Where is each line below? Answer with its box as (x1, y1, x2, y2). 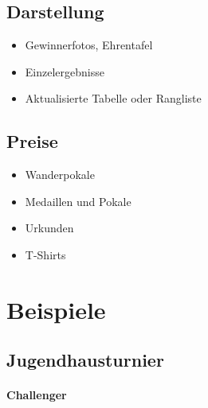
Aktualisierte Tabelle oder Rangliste (25, 90, 202, 107)
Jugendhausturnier (6, 348, 164, 372)
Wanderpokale (25, 166, 95, 183)
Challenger (6, 387, 67, 403)
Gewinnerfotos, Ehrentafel (25, 37, 153, 53)
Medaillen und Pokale (25, 192, 131, 209)
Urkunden (25, 220, 74, 236)
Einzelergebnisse (25, 63, 104, 80)
